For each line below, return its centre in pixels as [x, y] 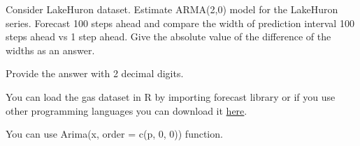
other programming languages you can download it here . [127, 110]
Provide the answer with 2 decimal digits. [95, 73]
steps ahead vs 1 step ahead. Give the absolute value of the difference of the [168, 36]
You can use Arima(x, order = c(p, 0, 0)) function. [114, 134]
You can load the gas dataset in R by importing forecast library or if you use [171, 96]
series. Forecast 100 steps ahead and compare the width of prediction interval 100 [180, 23]
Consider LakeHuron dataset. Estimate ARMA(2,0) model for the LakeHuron [172, 9]
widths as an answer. [50, 50]
